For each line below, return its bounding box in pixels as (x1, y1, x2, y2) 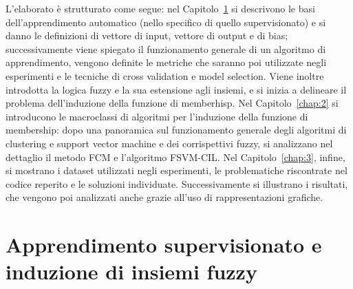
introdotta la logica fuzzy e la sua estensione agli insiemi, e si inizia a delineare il (6, 82, 347, 96)
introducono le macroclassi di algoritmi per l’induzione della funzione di (6, 109, 308, 123)
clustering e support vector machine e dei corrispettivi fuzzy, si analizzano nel (6, 136, 333, 150)
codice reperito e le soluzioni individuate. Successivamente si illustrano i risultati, (6, 176, 348, 191)
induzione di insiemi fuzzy (6, 257, 257, 286)
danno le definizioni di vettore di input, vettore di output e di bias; (6, 28, 288, 43)
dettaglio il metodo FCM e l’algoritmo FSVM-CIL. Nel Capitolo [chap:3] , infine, (6, 149, 345, 164)
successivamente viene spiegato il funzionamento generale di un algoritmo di (6, 41, 326, 56)
